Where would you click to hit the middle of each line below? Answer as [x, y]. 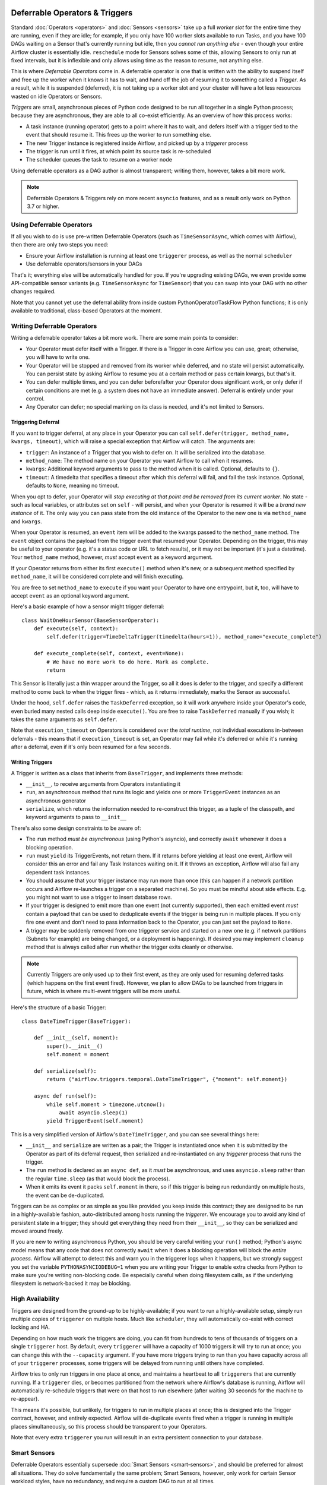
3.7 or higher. [43, 206]
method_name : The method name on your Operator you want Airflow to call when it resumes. [139, 461]
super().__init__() [75, 1046]
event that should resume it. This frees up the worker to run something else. [119, 135]
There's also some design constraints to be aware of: [76, 828]
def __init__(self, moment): [76, 1038]
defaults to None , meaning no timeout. [72, 486]
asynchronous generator [56, 800]
